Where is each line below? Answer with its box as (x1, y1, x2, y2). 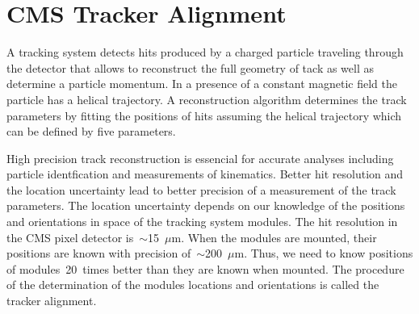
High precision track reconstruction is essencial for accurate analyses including (6, 149, 394, 166)
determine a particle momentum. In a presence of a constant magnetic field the (6, 75, 397, 92)
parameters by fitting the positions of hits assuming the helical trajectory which (6, 107, 402, 124)
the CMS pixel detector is (6, 228, 134, 245)
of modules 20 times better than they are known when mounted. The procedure (6, 260, 404, 277)
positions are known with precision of (6, 245, 191, 262)
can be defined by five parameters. (6, 123, 176, 140)
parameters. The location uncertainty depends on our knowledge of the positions (6, 197, 405, 214)
